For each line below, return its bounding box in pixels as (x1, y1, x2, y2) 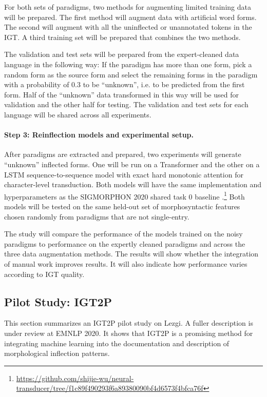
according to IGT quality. (4, 268, 85, 279)
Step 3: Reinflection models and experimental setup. (4, 129, 194, 140)
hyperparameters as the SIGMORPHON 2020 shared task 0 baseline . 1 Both (4, 189, 245, 202)
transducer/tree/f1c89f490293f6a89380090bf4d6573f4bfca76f (16, 383, 203, 393)
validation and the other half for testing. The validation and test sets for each (4, 99, 249, 110)
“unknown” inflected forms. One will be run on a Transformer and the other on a (4, 158, 260, 169)
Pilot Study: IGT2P (4, 293, 112, 309)
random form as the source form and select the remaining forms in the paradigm (4, 69, 258, 80)
